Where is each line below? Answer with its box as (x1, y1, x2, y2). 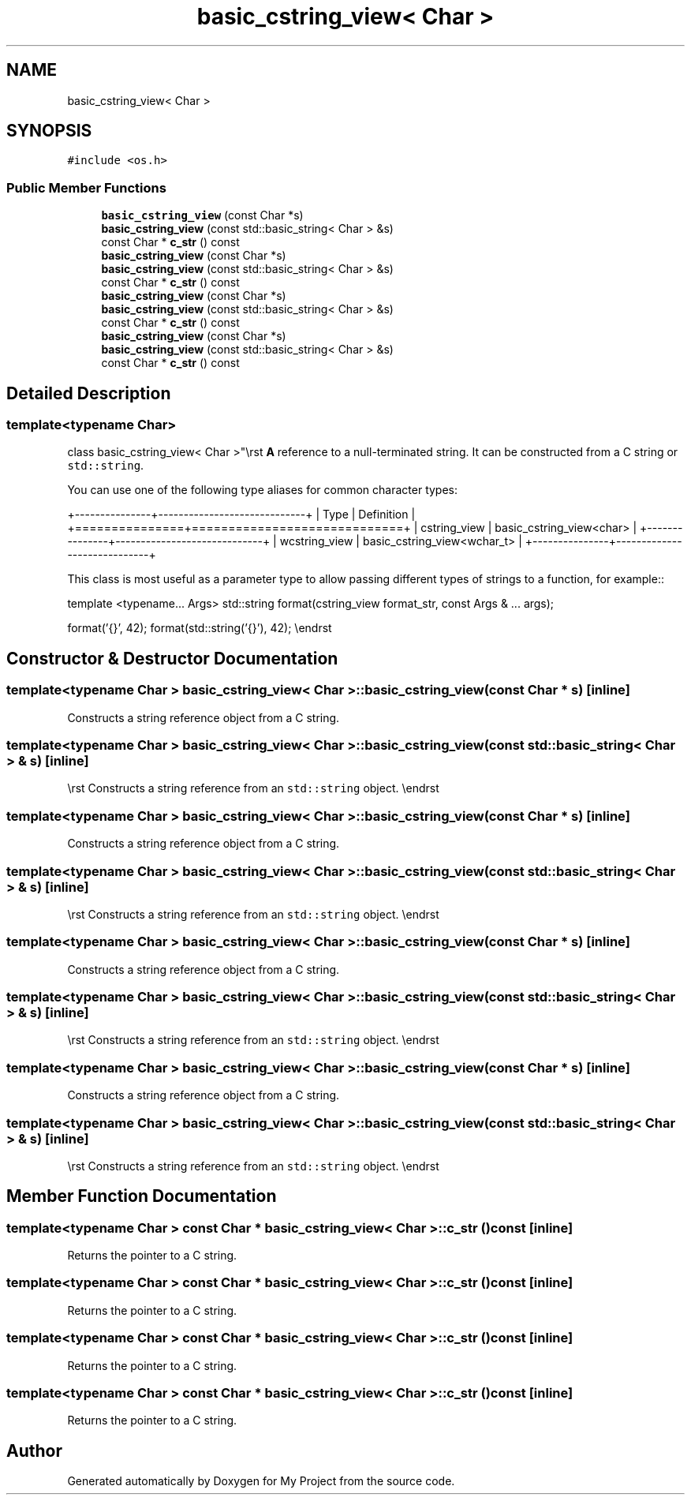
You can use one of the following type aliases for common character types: (67, 483, 458, 497)
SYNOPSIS (6, 121, 92, 141)
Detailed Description (6, 383, 171, 403)
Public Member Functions (6, 179, 166, 196)
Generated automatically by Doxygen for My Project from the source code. (67, 1474, 455, 1488)
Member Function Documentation (6, 1186, 277, 1207)
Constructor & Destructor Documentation (6, 648, 338, 668)
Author (6, 1440, 62, 1461)
